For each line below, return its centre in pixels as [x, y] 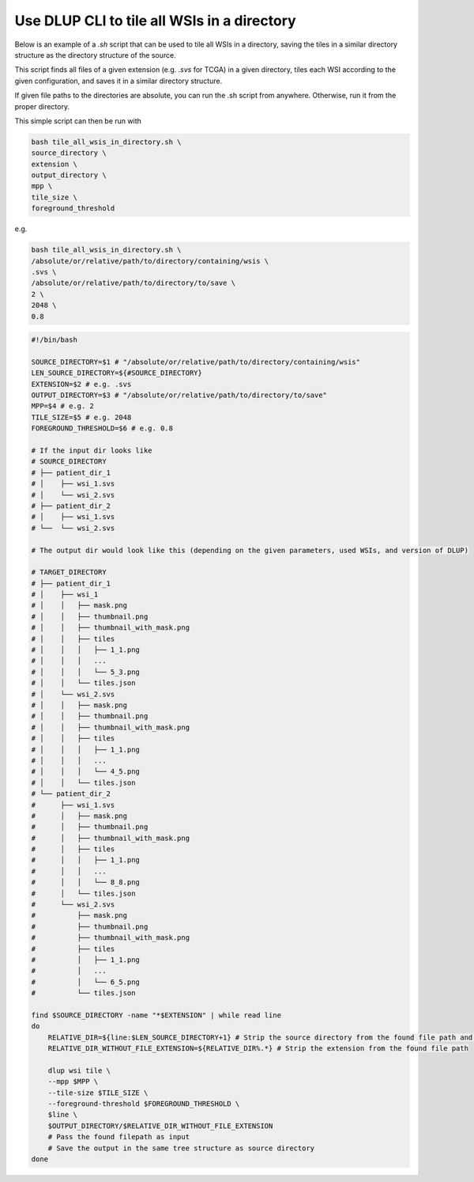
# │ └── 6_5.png [85, 982]
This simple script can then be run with [78, 121]
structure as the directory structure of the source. [96, 55]
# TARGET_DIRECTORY [69, 572]
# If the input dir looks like [92, 451]
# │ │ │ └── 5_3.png [85, 672]
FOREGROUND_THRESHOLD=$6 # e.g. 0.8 [102, 428]
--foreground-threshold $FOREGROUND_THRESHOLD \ [144, 1104]
